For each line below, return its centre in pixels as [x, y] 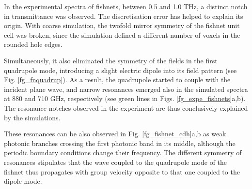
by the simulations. [32, 117]
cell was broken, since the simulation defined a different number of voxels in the [122, 35]
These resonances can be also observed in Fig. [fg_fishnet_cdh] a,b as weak [115, 134]
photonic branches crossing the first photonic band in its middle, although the [120, 143]
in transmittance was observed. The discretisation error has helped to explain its [124, 16]
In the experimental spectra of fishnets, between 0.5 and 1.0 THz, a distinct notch [126, 6]
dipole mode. [23, 181]
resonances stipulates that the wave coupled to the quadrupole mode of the [116, 162]
